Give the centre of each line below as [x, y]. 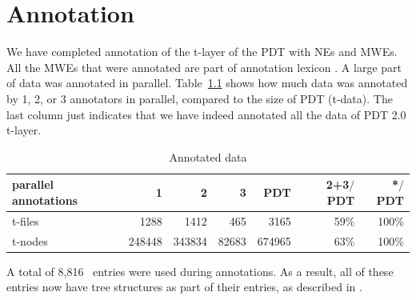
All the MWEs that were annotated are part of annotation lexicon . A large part [204, 67]
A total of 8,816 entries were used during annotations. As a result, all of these [200, 271]
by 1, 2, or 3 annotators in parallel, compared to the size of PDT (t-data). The [200, 98]
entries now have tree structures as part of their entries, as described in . [184, 287]
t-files [26, 220]
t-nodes [30, 240]
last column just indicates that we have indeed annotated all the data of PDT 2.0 [206, 114]
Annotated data [208, 156]
